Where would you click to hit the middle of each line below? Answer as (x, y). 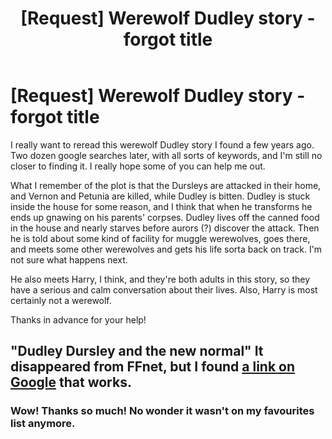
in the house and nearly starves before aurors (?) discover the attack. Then (165, 228)
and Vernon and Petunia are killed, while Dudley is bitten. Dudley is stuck (160, 196)
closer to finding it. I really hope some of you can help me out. (138, 166)
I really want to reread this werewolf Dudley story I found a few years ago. (162, 144)
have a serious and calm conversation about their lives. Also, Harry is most (164, 289)
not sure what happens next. (69, 259)
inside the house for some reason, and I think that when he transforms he (161, 206)
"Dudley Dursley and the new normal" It (137, 351)
